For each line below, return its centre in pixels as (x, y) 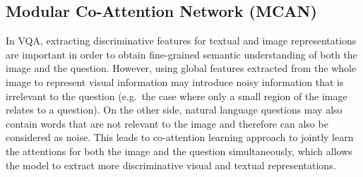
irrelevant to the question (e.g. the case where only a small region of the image (177, 96)
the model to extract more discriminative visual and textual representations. (171, 165)
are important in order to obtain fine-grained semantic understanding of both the (181, 54)
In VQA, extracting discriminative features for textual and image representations (181, 41)
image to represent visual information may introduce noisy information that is (175, 81)
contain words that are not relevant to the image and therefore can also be (167, 123)
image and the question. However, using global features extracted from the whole (181, 68)
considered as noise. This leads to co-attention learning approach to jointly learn (180, 137)
